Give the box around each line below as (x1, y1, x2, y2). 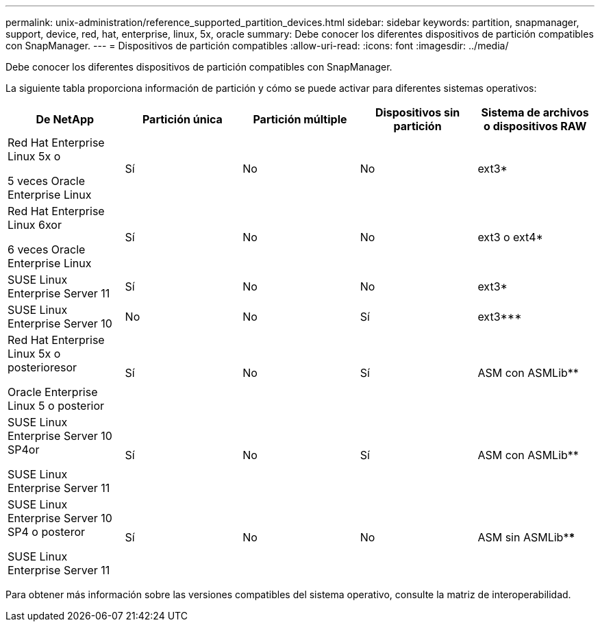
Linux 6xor (8, 218, 62, 232)
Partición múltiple (253, 112, 347, 126)
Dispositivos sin (375, 106, 460, 119)
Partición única (142, 112, 223, 126)
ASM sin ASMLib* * (477, 530, 575, 544)
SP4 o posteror (8, 525, 86, 539)
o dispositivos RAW (484, 119, 587, 133)
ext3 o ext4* (477, 230, 543, 244)
